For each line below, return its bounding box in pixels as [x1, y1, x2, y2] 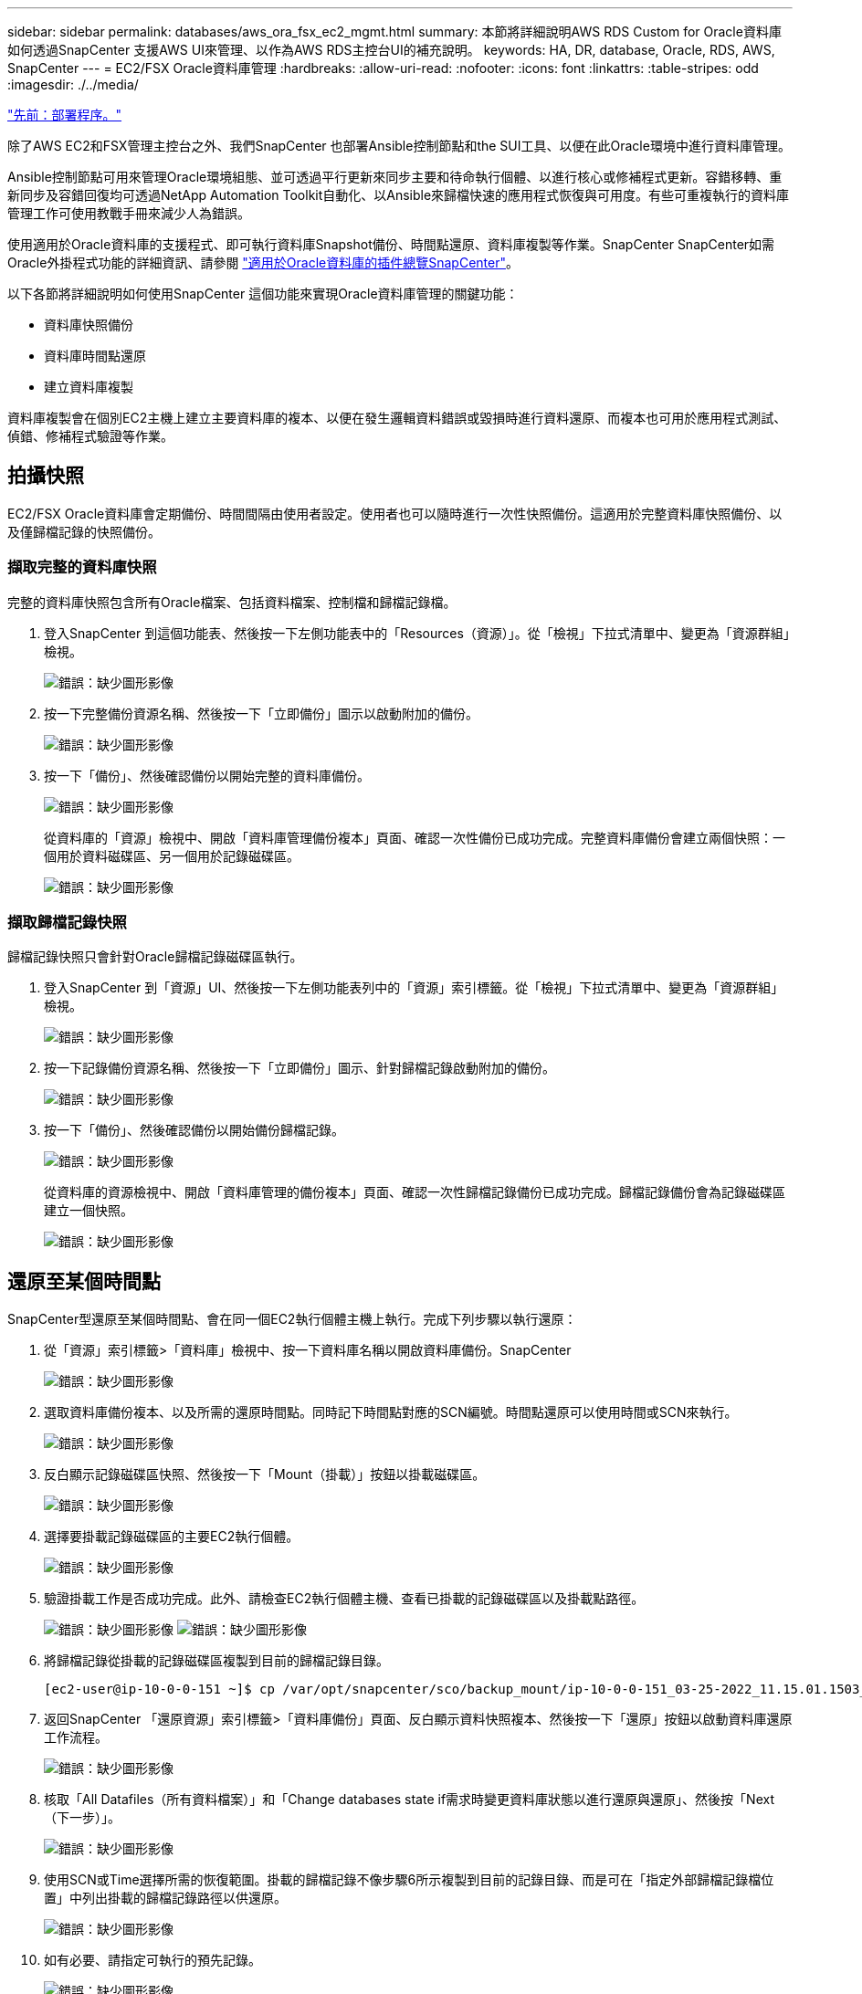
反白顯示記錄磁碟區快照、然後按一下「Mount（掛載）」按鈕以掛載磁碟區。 [44, 1466, 486, 1483]
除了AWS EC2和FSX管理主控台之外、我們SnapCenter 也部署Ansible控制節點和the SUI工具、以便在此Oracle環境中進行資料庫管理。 [7, 138, 791, 153]
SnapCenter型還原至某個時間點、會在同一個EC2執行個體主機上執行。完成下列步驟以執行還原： [7, 1311, 577, 1328]
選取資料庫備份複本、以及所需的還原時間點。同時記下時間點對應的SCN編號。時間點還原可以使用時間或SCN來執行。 [44, 1404, 738, 1421]
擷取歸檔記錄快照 [7, 912, 127, 931]
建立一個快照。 [44, 1202, 133, 1219]
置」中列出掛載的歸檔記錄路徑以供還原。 [44, 1890, 287, 1906]
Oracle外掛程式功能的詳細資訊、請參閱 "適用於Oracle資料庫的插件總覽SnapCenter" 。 [7, 255, 519, 270]
